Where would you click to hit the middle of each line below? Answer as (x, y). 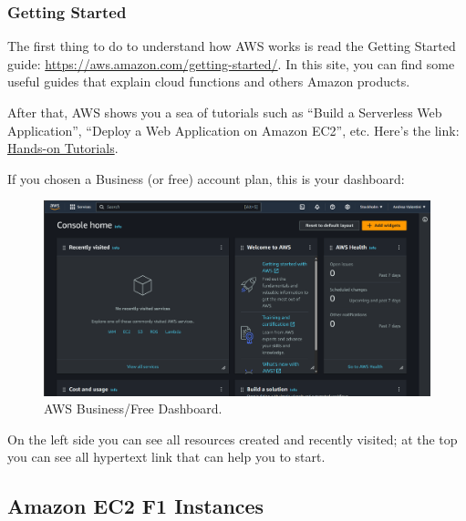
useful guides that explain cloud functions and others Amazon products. (209, 82)
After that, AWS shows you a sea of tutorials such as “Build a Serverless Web (225, 112)
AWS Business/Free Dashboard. (133, 409)
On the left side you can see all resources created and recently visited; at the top (233, 439)
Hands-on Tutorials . (63, 148)
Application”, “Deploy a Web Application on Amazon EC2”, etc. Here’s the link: (233, 130)
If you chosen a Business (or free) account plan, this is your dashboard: (206, 178)
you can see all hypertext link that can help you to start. (166, 457)
